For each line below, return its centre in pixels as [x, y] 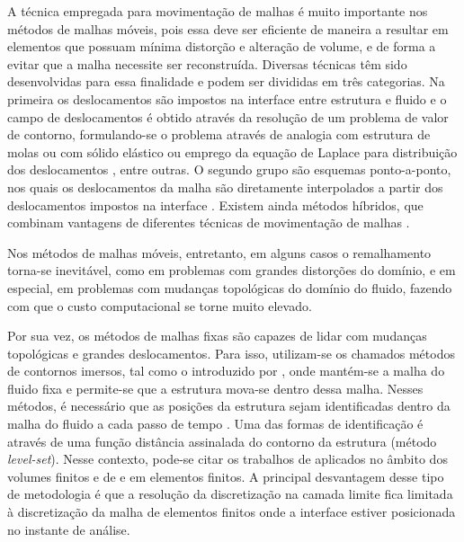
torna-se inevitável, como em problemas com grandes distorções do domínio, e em [232, 270]
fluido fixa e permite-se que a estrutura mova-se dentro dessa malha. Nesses [215, 388]
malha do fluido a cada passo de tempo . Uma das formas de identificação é [215, 424]
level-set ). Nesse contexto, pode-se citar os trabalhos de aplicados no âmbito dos [228, 459]
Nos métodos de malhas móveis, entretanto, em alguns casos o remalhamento [219, 252]
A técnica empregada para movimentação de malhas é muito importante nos [218, 11]
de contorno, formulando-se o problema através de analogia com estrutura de [219, 134]
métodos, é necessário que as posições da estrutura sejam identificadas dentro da [229, 406]
